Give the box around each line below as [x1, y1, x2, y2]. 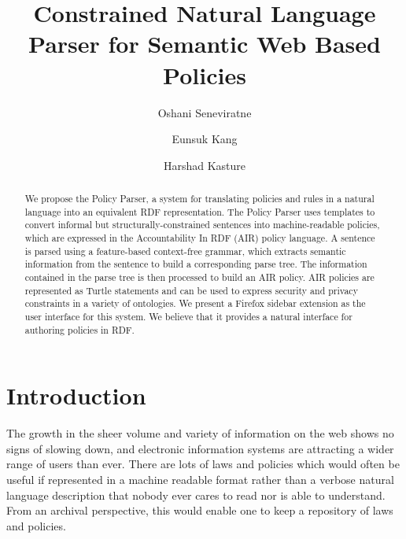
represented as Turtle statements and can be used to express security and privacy [24, 283, 358, 297]
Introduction [6, 379, 146, 412]
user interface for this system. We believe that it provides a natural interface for [24, 309, 352, 323]
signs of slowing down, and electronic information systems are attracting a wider [6, 440, 394, 456]
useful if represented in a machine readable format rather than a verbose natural [6, 471, 394, 488]
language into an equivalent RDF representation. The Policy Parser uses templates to [24, 205, 375, 218]
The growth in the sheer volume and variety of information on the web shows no [6, 425, 394, 441]
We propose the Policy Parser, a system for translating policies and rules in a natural [24, 192, 375, 205]
